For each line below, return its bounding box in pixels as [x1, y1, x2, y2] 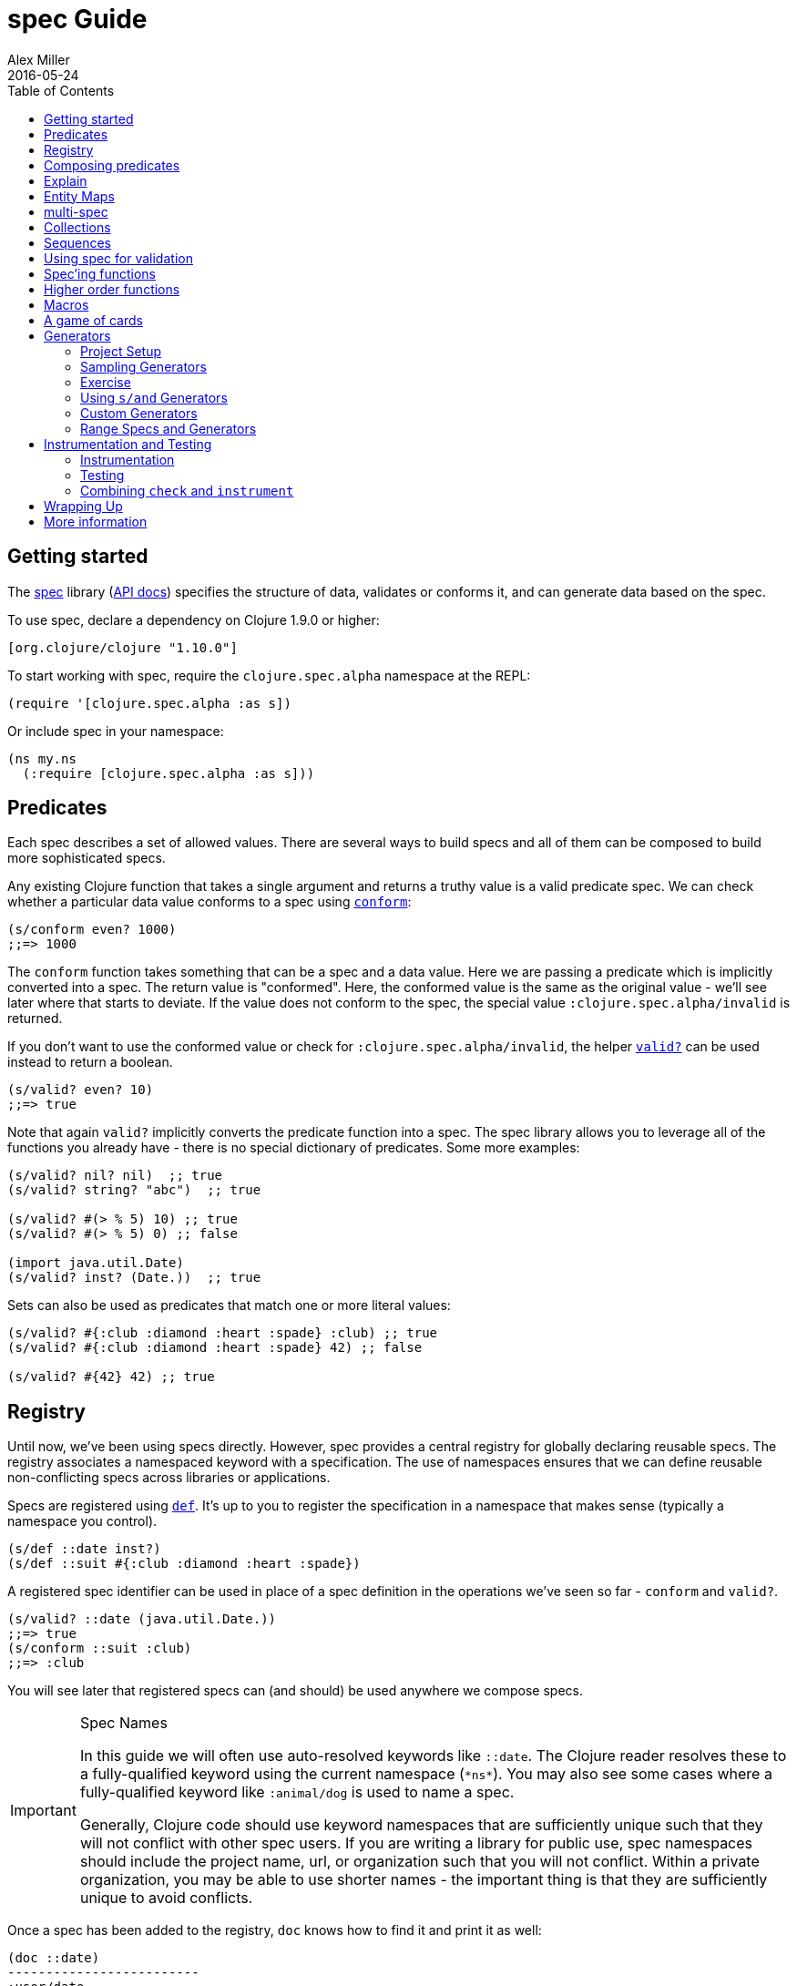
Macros [44, 296, 89, 312]
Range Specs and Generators [80, 420, 257, 436]
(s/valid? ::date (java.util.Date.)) [7, 1612, 277, 1627]
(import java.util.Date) [7, 1255, 184, 1271]
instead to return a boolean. [7, 1054, 173, 1070]
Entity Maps [44, 188, 115, 204]
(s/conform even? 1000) [7, 922, 177, 937]
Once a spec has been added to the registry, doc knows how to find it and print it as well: [7, 1922, 542, 1939]
